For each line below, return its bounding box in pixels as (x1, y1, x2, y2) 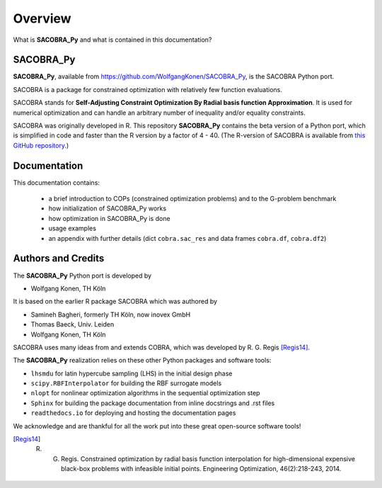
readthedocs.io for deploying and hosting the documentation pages (30, 409, 236, 417)
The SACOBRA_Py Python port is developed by (13, 271, 152, 280)
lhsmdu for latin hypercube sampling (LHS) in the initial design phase (30, 369, 233, 378)
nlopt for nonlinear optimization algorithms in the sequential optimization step (30, 389, 260, 397)
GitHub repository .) (13, 141, 69, 149)
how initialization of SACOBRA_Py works (48, 204, 166, 212)
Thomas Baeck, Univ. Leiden (30, 320, 115, 329)
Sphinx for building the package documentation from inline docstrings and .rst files (30, 399, 275, 407)
